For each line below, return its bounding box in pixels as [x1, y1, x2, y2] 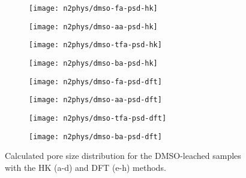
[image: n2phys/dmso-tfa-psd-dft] [29, 113, 167, 122]
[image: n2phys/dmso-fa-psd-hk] [29, 4, 158, 13]
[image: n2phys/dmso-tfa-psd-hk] [29, 41, 162, 50]
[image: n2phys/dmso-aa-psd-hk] [29, 22, 158, 31]
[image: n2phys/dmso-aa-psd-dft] [29, 96, 162, 105]
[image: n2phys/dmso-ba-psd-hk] [29, 59, 158, 67]
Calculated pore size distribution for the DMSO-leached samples [5, 149, 241, 162]
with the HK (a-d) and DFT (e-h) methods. [5, 161, 166, 173]
